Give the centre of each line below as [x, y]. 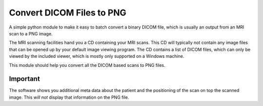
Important [24, 79]
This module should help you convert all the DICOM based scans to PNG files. [87, 65]
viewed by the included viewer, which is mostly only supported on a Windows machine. [97, 56]
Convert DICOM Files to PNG [68, 13]
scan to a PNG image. [31, 33]
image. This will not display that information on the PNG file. [69, 97]
